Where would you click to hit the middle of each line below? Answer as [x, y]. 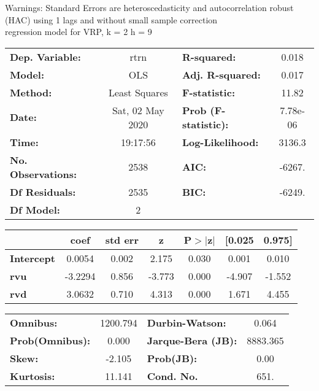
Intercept [33, 258]
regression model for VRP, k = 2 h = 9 [79, 32]
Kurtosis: [33, 376]
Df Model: [35, 209]
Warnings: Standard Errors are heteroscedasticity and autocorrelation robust [149, 7]
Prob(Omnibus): [50, 340]
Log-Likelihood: [220, 142]
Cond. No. [172, 376]
